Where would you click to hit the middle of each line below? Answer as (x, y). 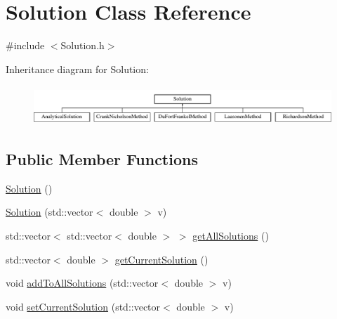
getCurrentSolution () (161, 259)
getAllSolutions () (231, 235)
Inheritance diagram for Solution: (77, 69)
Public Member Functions (102, 158)
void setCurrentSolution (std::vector (83, 306)
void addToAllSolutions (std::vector (82, 283)
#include (25, 45)
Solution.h (82, 45)
